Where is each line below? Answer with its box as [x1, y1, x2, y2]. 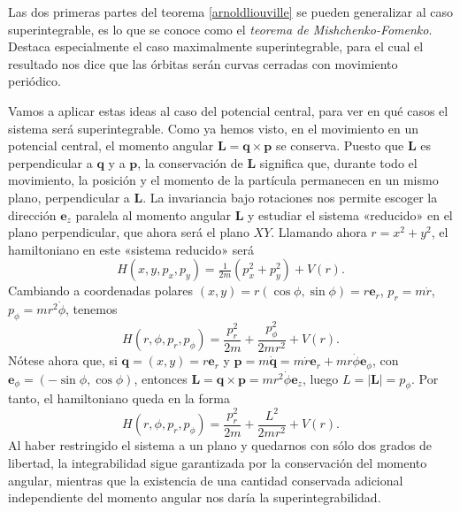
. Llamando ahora [271, 223, 367, 241]
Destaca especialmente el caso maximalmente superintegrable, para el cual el [8, 37, 424, 56]
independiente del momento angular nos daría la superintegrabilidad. [8, 488, 381, 507]
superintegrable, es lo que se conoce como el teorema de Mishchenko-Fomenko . [8, 19, 433, 38]
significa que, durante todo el [259, 153, 418, 172]
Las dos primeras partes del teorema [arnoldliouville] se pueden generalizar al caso [8, 3, 453, 20]
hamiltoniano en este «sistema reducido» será [8, 240, 255, 258]
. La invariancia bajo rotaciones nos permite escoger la [142, 187, 438, 206]
